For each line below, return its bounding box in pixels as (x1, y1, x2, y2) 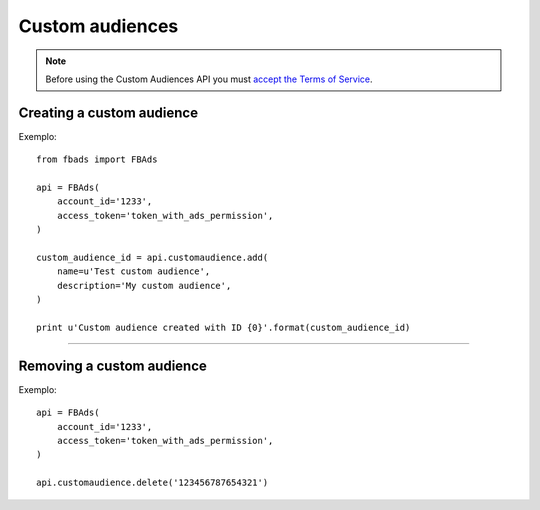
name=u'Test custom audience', (56, 266, 211, 277)
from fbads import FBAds (36, 154, 158, 165)
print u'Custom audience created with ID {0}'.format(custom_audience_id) (36, 321, 411, 333)
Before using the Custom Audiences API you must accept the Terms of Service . (45, 73, 374, 85)
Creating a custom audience (18, 104, 199, 121)
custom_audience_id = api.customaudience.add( (36, 251, 269, 263)
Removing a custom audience (18, 357, 207, 374)
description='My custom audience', (56, 280, 232, 291)
